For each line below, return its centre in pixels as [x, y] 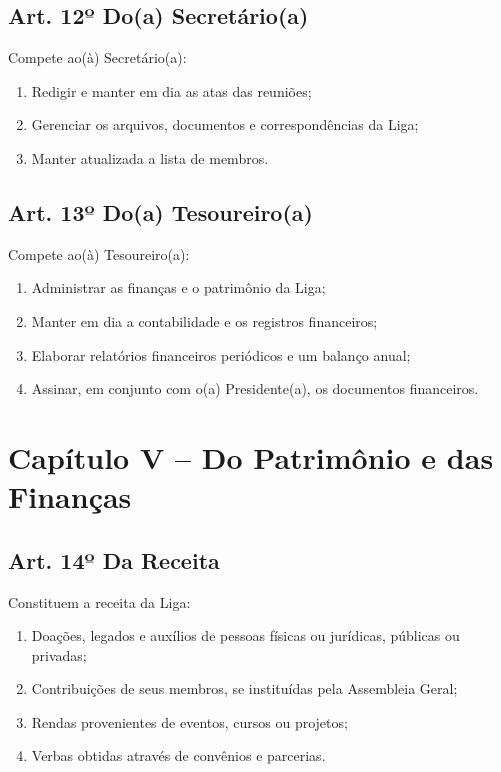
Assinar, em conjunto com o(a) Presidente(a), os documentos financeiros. [255, 388]
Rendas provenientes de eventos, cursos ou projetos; [189, 721]
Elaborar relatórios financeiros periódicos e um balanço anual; [221, 354]
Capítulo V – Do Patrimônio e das [251, 456]
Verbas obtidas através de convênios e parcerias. [178, 755]
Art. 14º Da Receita [114, 559]
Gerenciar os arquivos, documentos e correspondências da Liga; [225, 124]
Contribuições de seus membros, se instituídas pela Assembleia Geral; [244, 688]
